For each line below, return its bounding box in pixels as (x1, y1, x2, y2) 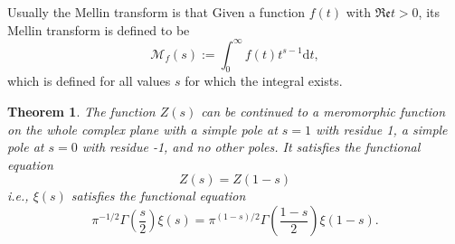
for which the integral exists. (185, 71, 343, 90)
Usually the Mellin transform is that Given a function (7, 3, 306, 21)
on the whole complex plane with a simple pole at (7, 119, 278, 138)
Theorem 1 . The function (7, 102, 156, 121)
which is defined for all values (7, 71, 171, 90)
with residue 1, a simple (316, 119, 448, 138)
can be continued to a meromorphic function (201, 102, 446, 121)
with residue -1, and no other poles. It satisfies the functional (81, 137, 421, 156)
